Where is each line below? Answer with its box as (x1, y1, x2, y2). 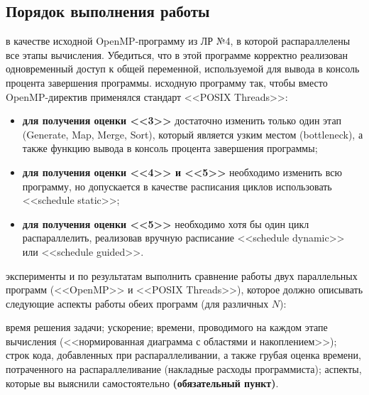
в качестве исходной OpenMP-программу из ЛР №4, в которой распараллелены (6, 33, 351, 48)
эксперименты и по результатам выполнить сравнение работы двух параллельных (6, 268, 358, 283)
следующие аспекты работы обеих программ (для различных (6, 296, 269, 310)
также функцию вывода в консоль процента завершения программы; (22, 141, 318, 156)
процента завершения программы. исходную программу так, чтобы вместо (6, 75, 328, 90)
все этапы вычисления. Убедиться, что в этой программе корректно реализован (6, 47, 348, 62)
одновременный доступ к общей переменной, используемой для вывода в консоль (6, 61, 360, 76)
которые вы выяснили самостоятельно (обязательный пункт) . (6, 375, 279, 390)
